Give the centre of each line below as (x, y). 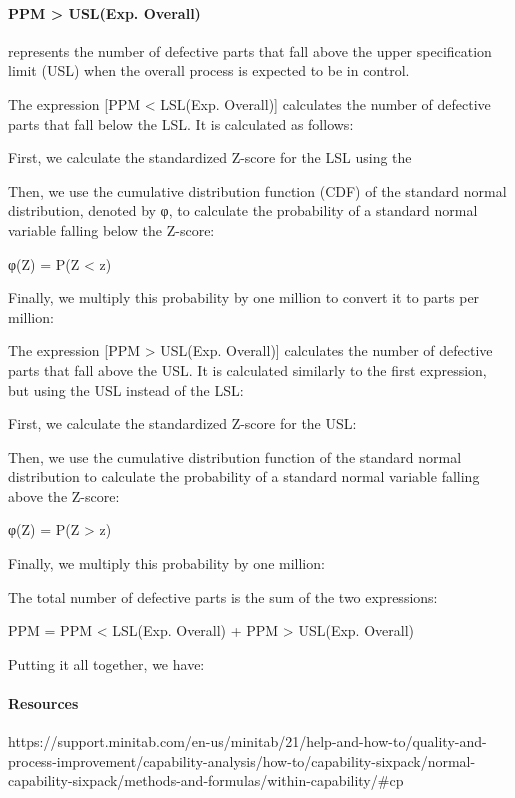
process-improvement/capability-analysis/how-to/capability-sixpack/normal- (242, 760)
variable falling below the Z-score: (111, 229)
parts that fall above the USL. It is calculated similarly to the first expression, (247, 369)
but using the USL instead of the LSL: (126, 389)
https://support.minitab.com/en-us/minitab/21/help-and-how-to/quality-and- (247, 741)
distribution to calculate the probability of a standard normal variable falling (244, 476)
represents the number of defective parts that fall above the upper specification (250, 50)
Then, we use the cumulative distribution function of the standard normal (235, 456)
